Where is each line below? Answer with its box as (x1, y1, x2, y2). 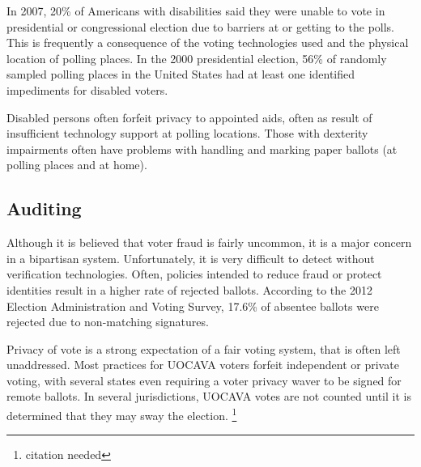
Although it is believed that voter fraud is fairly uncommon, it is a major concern (6, 234, 412, 251)
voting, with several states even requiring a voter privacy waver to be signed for (6, 371, 402, 388)
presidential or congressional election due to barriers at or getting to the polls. (6, 18, 394, 35)
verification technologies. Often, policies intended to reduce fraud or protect (6, 265, 382, 282)
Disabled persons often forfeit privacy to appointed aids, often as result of (6, 108, 372, 125)
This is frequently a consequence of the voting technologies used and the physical (6, 34, 409, 51)
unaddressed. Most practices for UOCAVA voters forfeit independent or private (6, 356, 399, 373)
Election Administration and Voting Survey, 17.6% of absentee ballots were (6, 297, 379, 314)
